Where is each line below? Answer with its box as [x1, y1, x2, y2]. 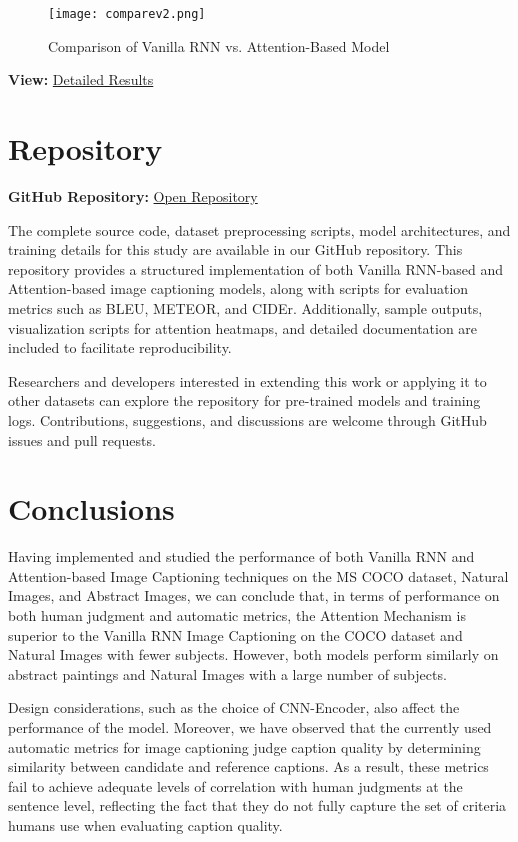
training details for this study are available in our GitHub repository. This [8, 239, 463, 260]
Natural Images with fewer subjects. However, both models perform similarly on [8, 644, 499, 665]
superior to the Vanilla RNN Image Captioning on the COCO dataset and [8, 624, 463, 645]
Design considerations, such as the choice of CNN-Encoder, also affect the [8, 697, 460, 718]
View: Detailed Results [8, 69, 154, 90]
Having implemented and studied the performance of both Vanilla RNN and [8, 546, 475, 567]
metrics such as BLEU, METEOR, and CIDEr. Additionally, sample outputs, [8, 297, 483, 318]
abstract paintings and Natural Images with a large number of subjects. [8, 663, 447, 684]
